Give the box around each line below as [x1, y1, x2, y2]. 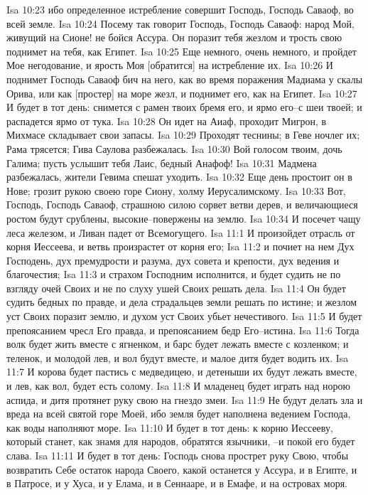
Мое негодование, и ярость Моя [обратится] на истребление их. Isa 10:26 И [6, 58, 333, 73]
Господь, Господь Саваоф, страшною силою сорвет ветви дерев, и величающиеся [6, 197, 358, 212]
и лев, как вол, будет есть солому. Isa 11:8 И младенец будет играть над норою [6, 378, 350, 393]
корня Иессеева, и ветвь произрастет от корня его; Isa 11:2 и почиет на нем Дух [6, 239, 355, 254]
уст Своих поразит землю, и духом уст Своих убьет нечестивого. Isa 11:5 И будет [6, 309, 362, 324]
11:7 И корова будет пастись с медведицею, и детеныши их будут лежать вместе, [6, 364, 357, 379]
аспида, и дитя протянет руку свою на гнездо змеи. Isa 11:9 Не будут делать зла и [6, 392, 363, 407]
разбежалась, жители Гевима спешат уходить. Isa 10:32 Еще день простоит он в [6, 169, 352, 184]
